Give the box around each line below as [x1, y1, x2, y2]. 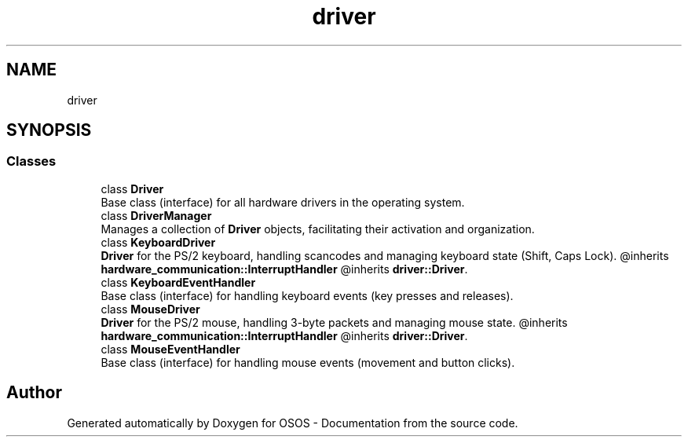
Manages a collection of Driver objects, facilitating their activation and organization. [101, 222, 535, 236]
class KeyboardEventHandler [101, 275, 256, 289]
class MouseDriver [101, 302, 200, 316]
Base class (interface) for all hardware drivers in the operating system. [101, 195, 465, 209]
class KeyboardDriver [101, 235, 216, 249]
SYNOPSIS [6, 120, 92, 141]
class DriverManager [101, 208, 212, 222]
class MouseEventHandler [101, 342, 240, 356]
